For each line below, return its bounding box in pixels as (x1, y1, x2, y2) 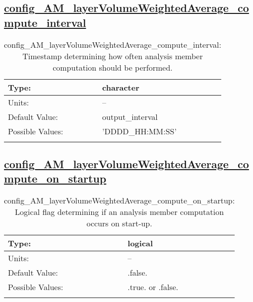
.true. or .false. (127, 281, 179, 293)
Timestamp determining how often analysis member (22, 50, 203, 62)
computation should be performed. (53, 61, 173, 73)
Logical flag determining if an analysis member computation (15, 206, 224, 218)
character (102, 81, 139, 93)
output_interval (102, 110, 158, 122)
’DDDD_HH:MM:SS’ (102, 125, 177, 137)
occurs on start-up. (86, 217, 152, 229)
